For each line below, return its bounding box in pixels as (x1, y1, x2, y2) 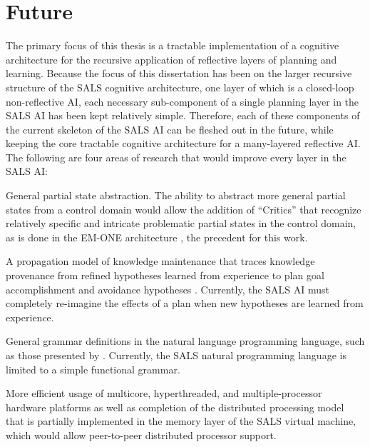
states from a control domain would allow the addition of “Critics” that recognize (6, 201, 361, 216)
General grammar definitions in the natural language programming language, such (6, 333, 365, 348)
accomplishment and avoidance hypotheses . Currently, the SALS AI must (6, 281, 330, 296)
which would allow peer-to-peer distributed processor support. (6, 427, 277, 442)
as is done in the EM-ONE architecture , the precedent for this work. (6, 229, 308, 244)
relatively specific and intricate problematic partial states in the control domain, (6, 216, 356, 231)
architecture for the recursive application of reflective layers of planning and (6, 51, 337, 66)
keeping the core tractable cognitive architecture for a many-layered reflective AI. (6, 136, 361, 151)
